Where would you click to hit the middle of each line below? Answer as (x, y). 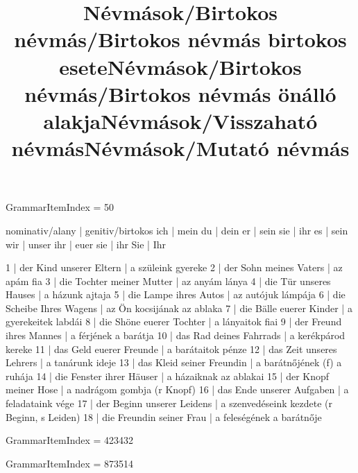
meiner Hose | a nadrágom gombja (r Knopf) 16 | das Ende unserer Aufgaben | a (177, 389)
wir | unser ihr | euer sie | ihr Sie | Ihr (86, 244)
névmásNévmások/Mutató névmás (180, 148)
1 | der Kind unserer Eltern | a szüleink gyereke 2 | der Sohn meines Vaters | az (174, 267)
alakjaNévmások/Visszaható (180, 120)
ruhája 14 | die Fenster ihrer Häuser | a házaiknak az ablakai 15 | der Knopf (168, 376)
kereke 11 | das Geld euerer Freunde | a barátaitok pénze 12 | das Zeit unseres (171, 349)
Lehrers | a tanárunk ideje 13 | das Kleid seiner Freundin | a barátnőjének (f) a (174, 362)
